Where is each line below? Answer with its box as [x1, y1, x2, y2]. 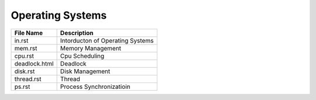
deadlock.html [14, 59, 54, 67]
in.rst [14, 36, 29, 44]
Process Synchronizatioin [60, 82, 131, 91]
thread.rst [14, 75, 42, 83]
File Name [14, 29, 43, 37]
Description [60, 29, 94, 37]
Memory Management [60, 44, 122, 52]
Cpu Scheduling [60, 51, 105, 60]
